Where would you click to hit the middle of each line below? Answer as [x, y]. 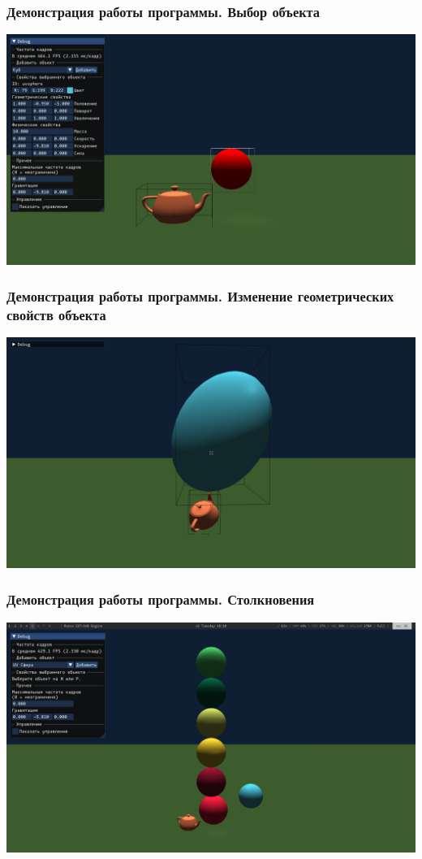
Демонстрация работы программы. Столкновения [161, 599]
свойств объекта [56, 315]
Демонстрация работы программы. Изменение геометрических [200, 296]
